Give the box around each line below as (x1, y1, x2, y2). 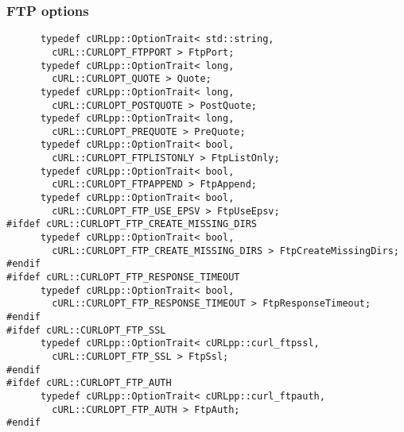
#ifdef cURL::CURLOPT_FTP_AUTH (6, 377, 172, 389)
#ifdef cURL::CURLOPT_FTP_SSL (6, 324, 166, 336)
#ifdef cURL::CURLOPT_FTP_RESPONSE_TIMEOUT (6, 272, 240, 283)
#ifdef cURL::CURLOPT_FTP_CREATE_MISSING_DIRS (6, 218, 257, 230)
